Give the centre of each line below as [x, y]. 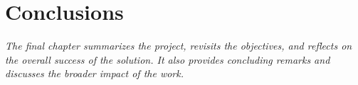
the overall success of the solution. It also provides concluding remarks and [168, 59]
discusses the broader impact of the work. [95, 73]
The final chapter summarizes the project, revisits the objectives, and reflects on [179, 46]
